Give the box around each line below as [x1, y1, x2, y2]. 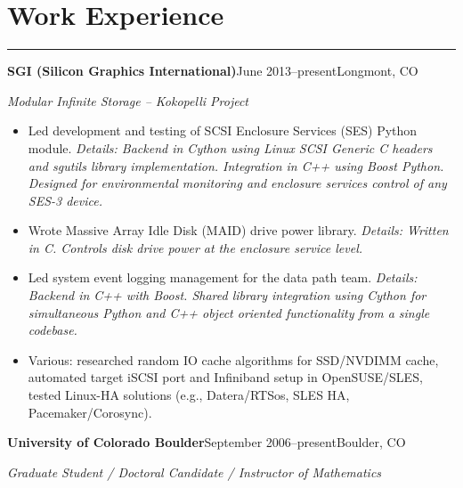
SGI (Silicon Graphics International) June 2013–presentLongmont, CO [7, 61, 418, 80]
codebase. [28, 321, 77, 339]
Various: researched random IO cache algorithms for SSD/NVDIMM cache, [28, 350, 439, 369]
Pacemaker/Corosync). [28, 403, 152, 421]
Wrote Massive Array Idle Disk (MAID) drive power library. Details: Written [28, 221, 449, 240]
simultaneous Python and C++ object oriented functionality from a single [28, 303, 430, 321]
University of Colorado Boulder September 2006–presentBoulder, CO [7, 433, 406, 451]
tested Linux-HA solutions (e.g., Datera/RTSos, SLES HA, [28, 386, 350, 404]
